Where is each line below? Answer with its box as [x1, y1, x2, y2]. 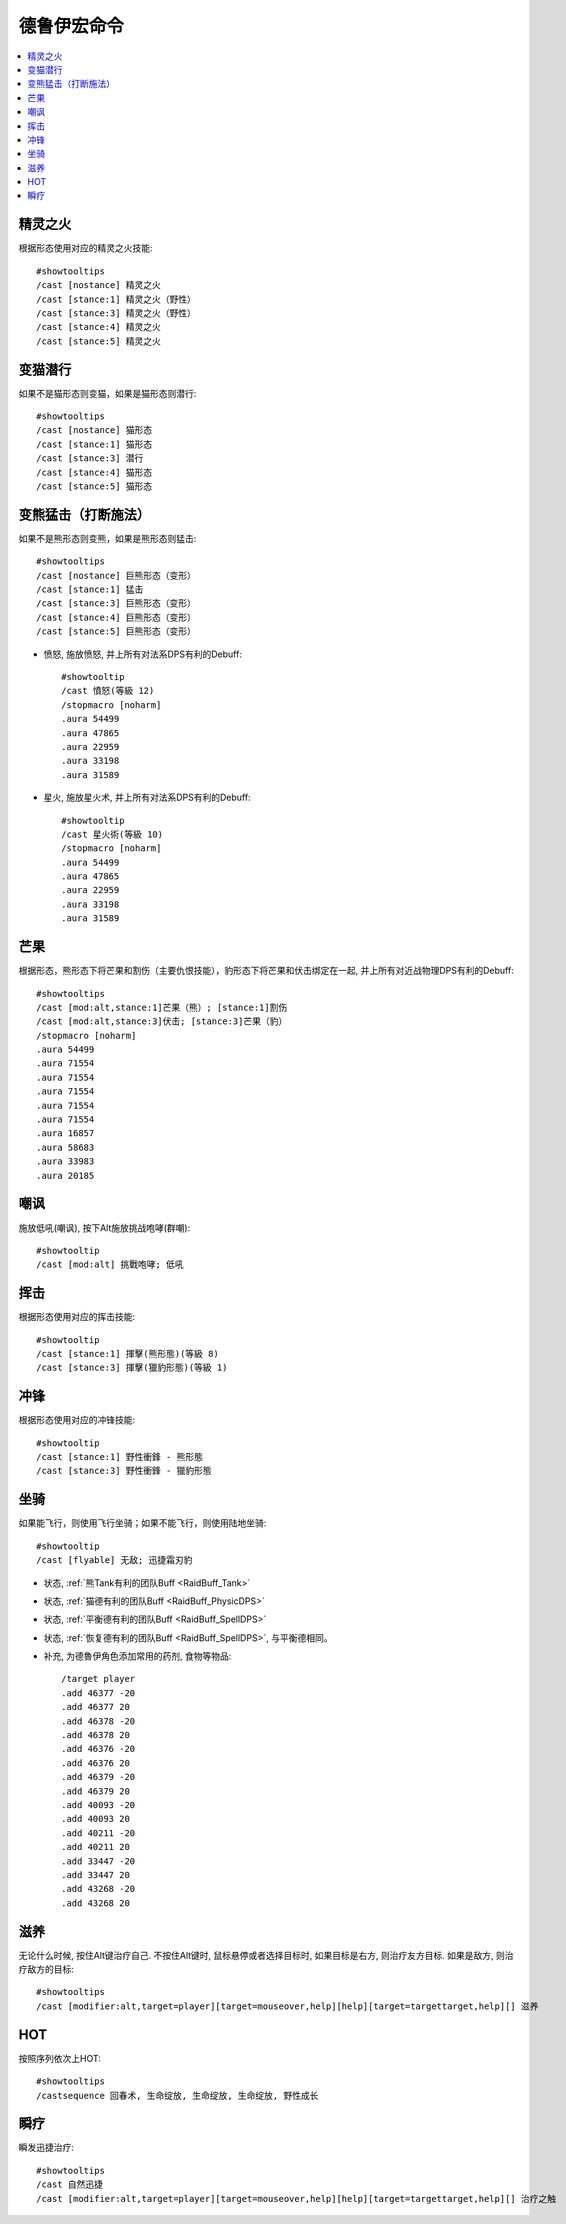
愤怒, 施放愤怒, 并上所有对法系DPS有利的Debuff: [43, 648, 242, 660]
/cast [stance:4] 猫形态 [36, 466, 153, 478]
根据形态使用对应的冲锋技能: [18, 1414, 136, 1426]
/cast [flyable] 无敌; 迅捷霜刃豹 [36, 1555, 193, 1566]
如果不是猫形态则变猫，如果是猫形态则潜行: [18, 387, 197, 399]
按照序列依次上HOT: [18, 2052, 102, 2064]
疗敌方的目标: [18, 1963, 75, 1975]
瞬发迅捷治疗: [18, 2141, 75, 2154]
